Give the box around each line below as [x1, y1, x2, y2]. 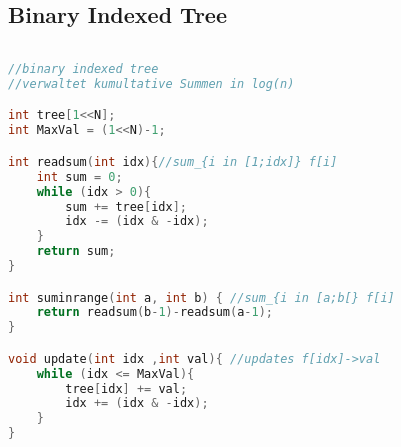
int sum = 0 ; [36, 169, 123, 184]
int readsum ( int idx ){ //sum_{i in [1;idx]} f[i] [8, 154, 338, 169]
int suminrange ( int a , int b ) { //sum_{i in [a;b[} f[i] [8, 290, 395, 305]
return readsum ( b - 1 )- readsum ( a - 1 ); [36, 305, 274, 320]
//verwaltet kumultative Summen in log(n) [8, 76, 295, 91]
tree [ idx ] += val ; [65, 381, 188, 396]
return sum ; [36, 244, 116, 259]
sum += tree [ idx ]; [65, 199, 188, 214]
